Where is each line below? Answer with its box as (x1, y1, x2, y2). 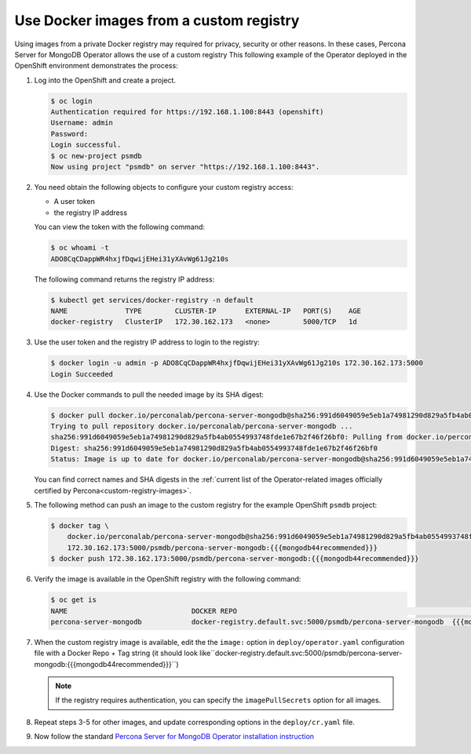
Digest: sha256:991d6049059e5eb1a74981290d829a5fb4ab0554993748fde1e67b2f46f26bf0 (50, 443, 378, 453)
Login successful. (50, 140, 122, 149)
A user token (53, 197, 96, 206)
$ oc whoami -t (50, 243, 109, 253)
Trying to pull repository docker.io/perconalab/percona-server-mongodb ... (50, 422, 353, 431)
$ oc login (50, 97, 93, 105)
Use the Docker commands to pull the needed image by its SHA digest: (34, 389, 265, 399)
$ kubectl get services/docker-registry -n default (50, 295, 254, 304)
